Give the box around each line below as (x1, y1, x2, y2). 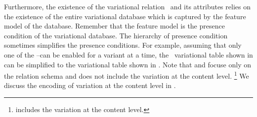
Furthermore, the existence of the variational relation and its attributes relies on (4, 1, 251, 11)
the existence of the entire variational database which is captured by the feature (4, 11, 246, 21)
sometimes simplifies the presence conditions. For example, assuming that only (4, 40, 242, 50)
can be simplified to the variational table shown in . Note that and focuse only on (4, 59, 252, 69)
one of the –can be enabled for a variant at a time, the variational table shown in (4, 49, 253, 59)
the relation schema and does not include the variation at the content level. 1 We (4, 69, 249, 81)
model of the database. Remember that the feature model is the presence (4, 21, 225, 31)
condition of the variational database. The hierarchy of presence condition (4, 30, 228, 40)
